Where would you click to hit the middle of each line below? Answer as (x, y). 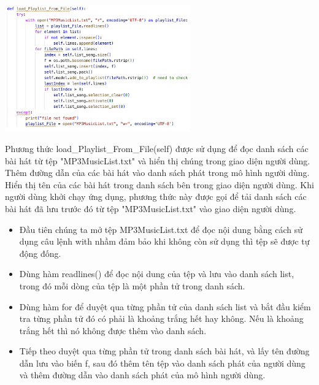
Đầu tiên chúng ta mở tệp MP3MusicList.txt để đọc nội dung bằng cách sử (161, 229)
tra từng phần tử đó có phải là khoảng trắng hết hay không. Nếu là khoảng (161, 318)
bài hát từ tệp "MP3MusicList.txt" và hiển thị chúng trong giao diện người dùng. (158, 160)
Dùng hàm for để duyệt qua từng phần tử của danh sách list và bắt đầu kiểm (165, 306)
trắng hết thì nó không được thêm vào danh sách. (113, 330)
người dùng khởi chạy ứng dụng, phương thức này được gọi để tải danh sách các (156, 196)
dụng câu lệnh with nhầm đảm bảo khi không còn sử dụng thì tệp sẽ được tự (164, 241)
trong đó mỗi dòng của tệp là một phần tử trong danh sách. (132, 285)
